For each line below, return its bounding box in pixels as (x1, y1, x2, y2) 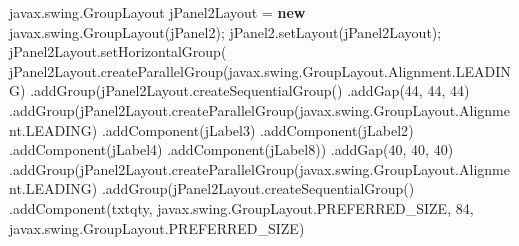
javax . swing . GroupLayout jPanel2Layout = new (9, 2, 306, 22)
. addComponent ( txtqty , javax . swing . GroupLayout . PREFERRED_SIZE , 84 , (9, 197, 474, 218)
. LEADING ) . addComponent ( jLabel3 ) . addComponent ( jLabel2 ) (21, 119, 414, 140)
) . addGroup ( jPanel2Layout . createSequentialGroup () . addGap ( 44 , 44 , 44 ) (20, 80, 470, 101)
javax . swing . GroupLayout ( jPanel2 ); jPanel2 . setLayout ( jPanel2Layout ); (9, 21, 442, 42)
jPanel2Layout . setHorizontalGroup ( (9, 41, 227, 62)
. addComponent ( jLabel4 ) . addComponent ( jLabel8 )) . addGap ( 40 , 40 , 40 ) (9, 139, 454, 160)
